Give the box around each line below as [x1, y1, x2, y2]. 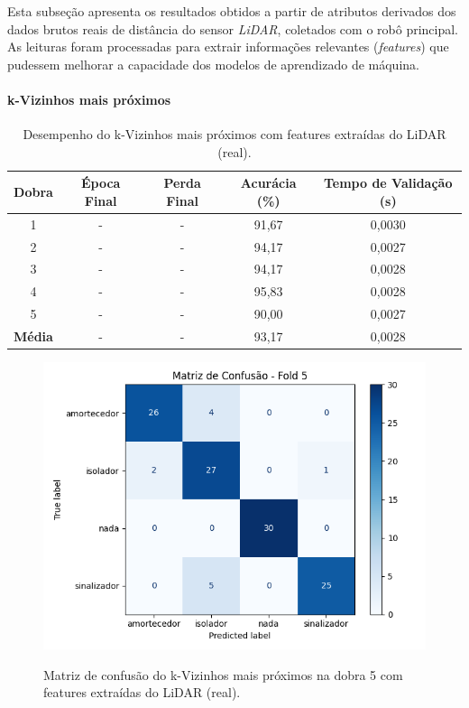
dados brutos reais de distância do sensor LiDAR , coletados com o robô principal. [7, 19, 459, 38]
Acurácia [240, 173, 297, 192]
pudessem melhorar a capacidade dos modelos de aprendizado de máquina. [7, 54, 419, 73]
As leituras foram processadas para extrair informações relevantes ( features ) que [7, 37, 449, 56]
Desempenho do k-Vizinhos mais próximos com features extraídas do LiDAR [23, 125, 446, 144]
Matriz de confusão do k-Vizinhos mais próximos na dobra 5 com [43, 665, 403, 684]
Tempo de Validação [323, 173, 453, 192]
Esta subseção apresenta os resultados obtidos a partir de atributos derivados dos [7, 2, 456, 20]
